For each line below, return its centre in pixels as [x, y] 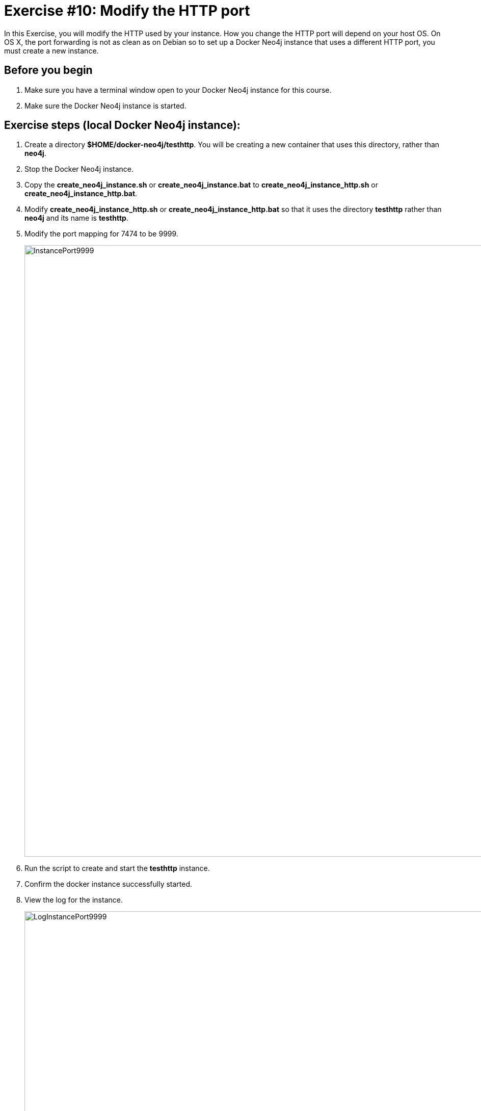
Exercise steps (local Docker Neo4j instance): [122, 125]
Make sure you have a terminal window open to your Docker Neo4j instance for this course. [178, 90]
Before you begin [48, 70]
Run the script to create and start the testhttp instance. [117, 868]
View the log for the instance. [74, 900]
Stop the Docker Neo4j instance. [79, 169]
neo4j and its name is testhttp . [76, 218]
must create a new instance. [51, 50]
